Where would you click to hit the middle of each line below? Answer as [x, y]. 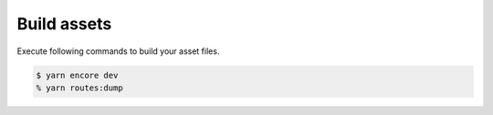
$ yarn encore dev [77, 75]
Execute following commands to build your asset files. [118, 51]
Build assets [64, 24]
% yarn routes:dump [79, 88]
